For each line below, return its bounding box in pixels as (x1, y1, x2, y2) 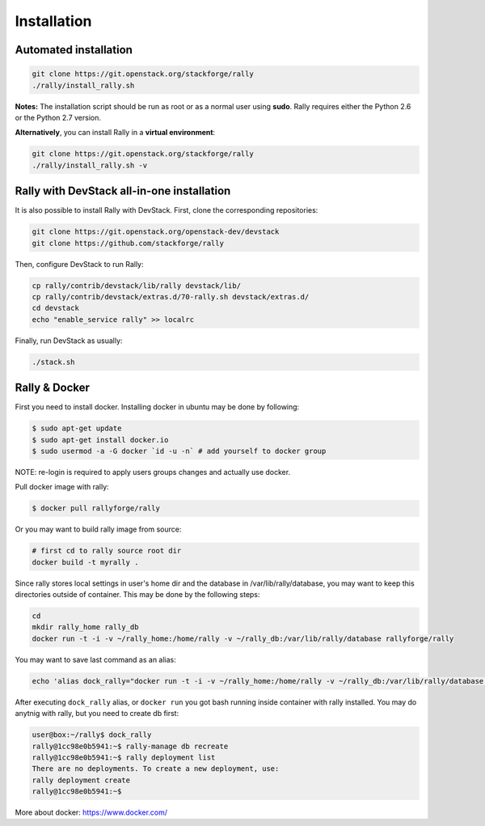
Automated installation (15, 43, 133, 57)
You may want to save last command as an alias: (15, 654, 177, 664)
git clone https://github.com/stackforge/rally (32, 239, 224, 248)
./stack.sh (32, 357, 75, 366)
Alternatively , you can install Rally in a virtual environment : (15, 128, 216, 138)
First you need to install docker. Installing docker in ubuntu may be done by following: (15, 402, 300, 412)
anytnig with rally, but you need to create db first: (15, 709, 179, 718)
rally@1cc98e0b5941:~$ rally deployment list (32, 752, 216, 762)
